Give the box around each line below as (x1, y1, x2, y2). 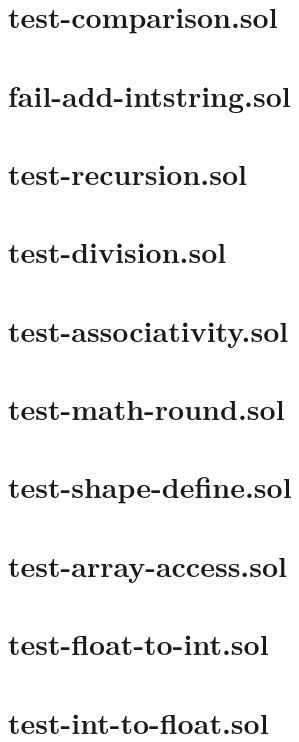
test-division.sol (8, 231, 227, 272)
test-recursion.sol (8, 152, 248, 193)
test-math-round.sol (8, 388, 285, 429)
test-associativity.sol (8, 309, 289, 350)
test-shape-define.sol (8, 466, 292, 507)
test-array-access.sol (8, 544, 288, 585)
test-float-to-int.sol (8, 623, 269, 664)
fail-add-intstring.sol (8, 74, 291, 115)
